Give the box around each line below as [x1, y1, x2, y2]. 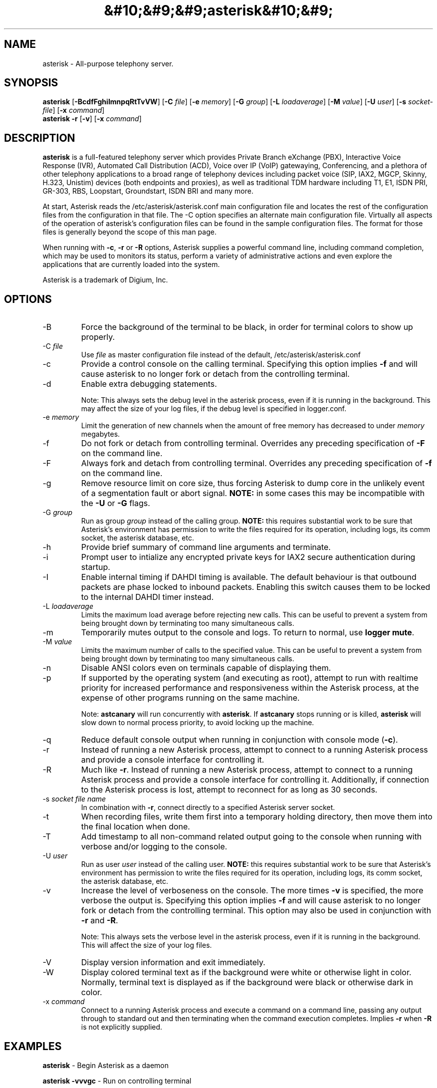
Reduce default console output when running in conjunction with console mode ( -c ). [81, 735, 398, 745]
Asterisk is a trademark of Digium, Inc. [42, 275, 168, 284]
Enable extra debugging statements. [81, 379, 217, 389]
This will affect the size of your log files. [81, 941, 212, 950]
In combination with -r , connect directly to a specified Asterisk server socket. [81, 803, 335, 812]
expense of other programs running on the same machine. [81, 693, 300, 703]
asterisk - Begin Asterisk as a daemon [42, 1061, 169, 1070]
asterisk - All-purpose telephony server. [42, 59, 174, 68]
